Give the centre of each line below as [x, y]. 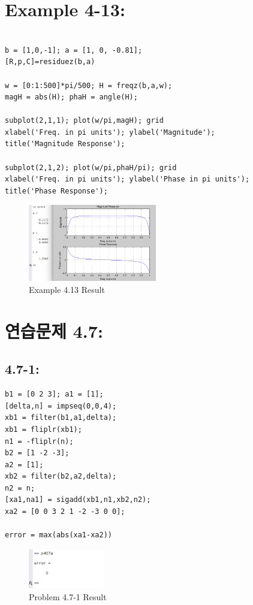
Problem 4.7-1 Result [68, 596]
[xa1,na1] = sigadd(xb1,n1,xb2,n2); [78, 500]
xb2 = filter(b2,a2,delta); [61, 477]
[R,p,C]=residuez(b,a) [50, 62]
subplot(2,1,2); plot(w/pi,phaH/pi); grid [91, 167]
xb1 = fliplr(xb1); [43, 429]
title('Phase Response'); [56, 191]
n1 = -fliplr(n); [39, 441]
